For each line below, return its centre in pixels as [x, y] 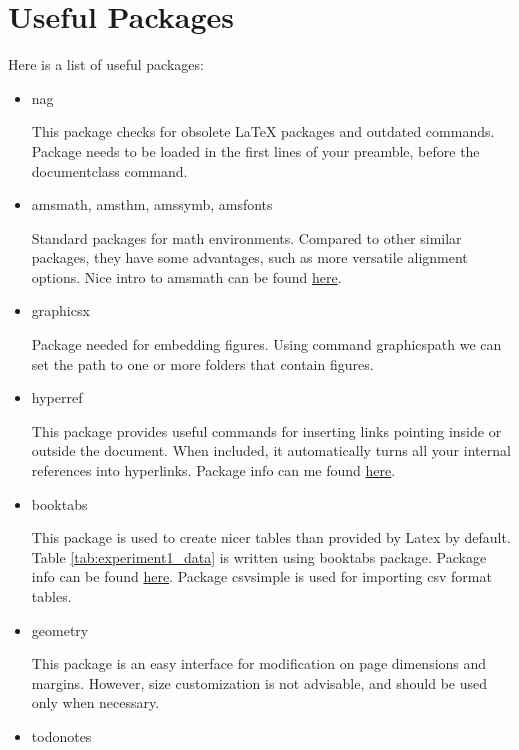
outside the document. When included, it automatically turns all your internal [271, 450]
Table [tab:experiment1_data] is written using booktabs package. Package [259, 556]
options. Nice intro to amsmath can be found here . [186, 276]
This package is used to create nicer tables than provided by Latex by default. [271, 537]
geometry [60, 629]
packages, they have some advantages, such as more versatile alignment [249, 257]
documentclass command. [109, 170]
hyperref [57, 397]
